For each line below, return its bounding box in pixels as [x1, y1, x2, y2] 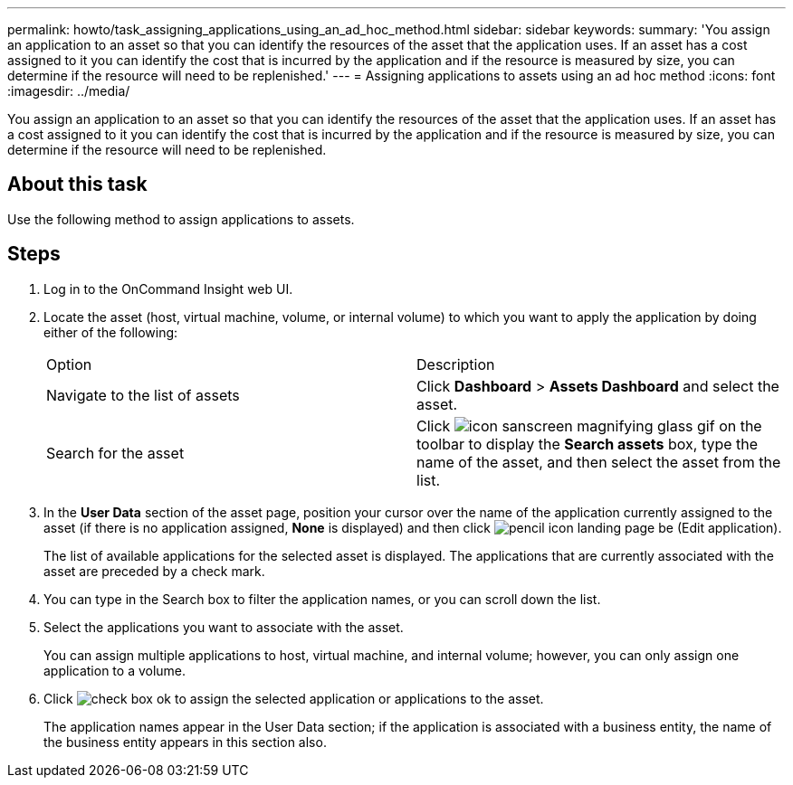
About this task [7, 173, 148, 196]
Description [416, 355, 495, 374]
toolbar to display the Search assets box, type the [416, 434, 759, 453]
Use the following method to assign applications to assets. [7, 211, 355, 227]
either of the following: [43, 324, 178, 340]
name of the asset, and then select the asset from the [416, 452, 781, 471]
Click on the [416, 416, 762, 435]
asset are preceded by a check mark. [43, 563, 265, 579]
